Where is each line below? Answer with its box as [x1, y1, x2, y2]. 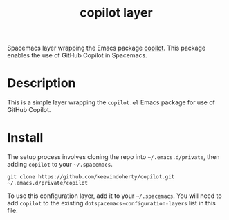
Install [7, 130, 44, 146]
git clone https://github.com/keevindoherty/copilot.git [7, 174, 175, 181]
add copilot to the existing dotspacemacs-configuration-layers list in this [7, 199, 216, 208]
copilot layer [79, 5, 154, 21]
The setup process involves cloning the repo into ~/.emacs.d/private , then [7, 153, 220, 161]
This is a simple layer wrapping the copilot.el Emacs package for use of [7, 98, 216, 107]
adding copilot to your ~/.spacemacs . [7, 161, 113, 169]
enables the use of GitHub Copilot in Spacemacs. [7, 51, 147, 59]
